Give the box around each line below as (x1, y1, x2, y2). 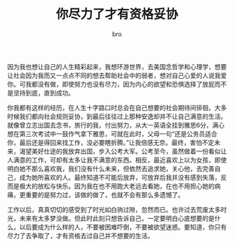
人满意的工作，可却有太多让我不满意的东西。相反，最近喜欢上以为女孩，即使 (7, 155, 227, 164)
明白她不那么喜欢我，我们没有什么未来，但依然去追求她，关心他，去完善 (7, 164, 214, 173)
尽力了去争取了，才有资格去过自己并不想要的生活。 (7, 231, 154, 240)
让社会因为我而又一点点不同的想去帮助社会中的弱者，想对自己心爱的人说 (7, 71, 214, 79)
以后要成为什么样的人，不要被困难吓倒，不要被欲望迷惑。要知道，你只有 (19, 222, 227, 231)
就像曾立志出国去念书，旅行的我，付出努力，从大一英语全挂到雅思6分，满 (7, 121, 219, 129)
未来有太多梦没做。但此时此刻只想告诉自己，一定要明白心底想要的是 (19, 214, 214, 222)
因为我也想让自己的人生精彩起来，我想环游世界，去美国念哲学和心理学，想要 (7, 62, 227, 70)
